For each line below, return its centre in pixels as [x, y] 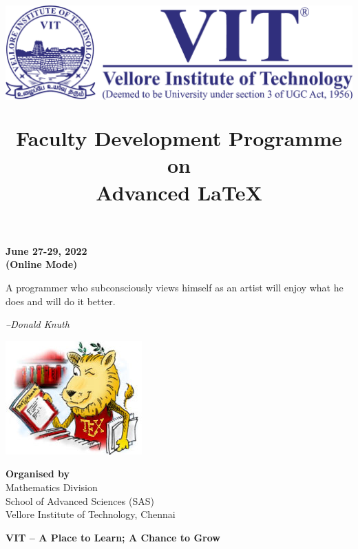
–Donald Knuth [38, 324]
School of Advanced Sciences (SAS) [80, 500]
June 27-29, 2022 [46, 250]
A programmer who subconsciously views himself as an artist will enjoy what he [175, 287]
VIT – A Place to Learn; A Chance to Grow [113, 537]
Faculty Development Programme [179, 138]
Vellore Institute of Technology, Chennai [91, 514]
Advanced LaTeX [179, 192]
